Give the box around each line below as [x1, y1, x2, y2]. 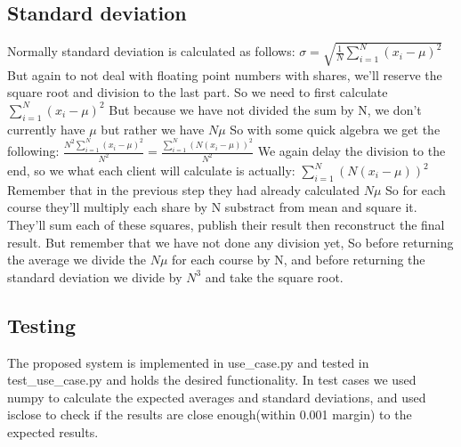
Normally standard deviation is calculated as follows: [7, 42, 295, 61]
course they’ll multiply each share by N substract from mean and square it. [7, 198, 417, 216]
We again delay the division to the [257, 142, 446, 160]
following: [7, 142, 60, 160]
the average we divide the [7, 250, 146, 269]
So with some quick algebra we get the [230, 119, 441, 138]
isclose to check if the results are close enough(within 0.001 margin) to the [7, 405, 412, 424]
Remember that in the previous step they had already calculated [7, 180, 360, 199]
